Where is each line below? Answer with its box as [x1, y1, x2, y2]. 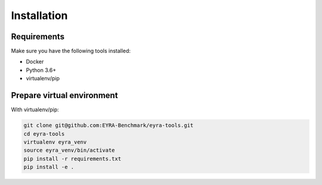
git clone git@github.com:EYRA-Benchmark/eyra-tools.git [23, 122, 194, 129]
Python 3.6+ [26, 66, 57, 74]
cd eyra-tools [23, 130, 65, 137]
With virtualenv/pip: [11, 106, 59, 113]
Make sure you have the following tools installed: [11, 48, 131, 55]
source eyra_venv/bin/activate [23, 147, 116, 154]
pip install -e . [23, 164, 75, 171]
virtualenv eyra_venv [23, 139, 87, 145]
